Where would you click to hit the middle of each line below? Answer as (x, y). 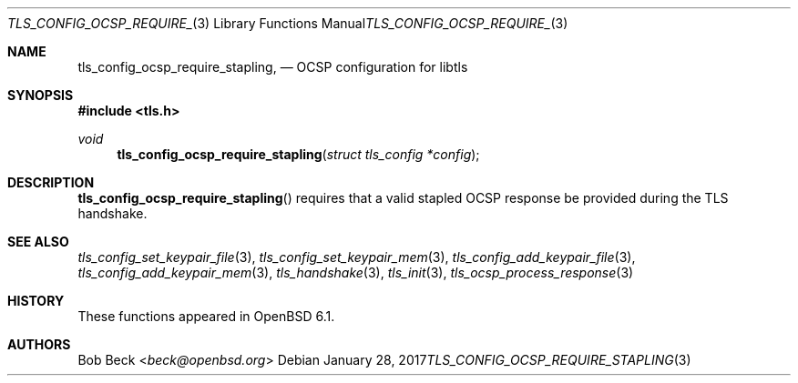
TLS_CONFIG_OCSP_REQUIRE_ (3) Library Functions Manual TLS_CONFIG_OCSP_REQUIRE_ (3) (288, 23)
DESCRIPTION (51, 182)
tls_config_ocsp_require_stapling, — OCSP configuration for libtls (273, 67)
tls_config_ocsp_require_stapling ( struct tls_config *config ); (298, 154)
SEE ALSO (38, 242)
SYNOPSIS (41, 95)
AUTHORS (39, 344)
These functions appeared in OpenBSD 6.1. (206, 316)
